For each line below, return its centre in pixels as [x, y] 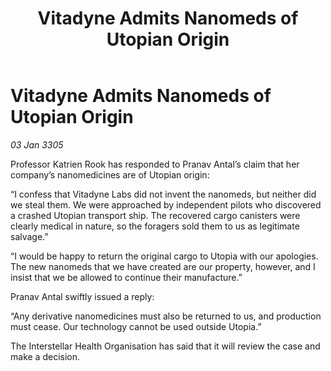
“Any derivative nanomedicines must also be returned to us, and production [166, 316]
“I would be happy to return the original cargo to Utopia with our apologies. [164, 256]
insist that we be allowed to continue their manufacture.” [126, 277]
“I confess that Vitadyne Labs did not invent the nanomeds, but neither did [163, 194]
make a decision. [45, 356]
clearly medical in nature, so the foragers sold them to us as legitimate [155, 226]
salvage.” [29, 236]
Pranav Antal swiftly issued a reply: [82, 296]
